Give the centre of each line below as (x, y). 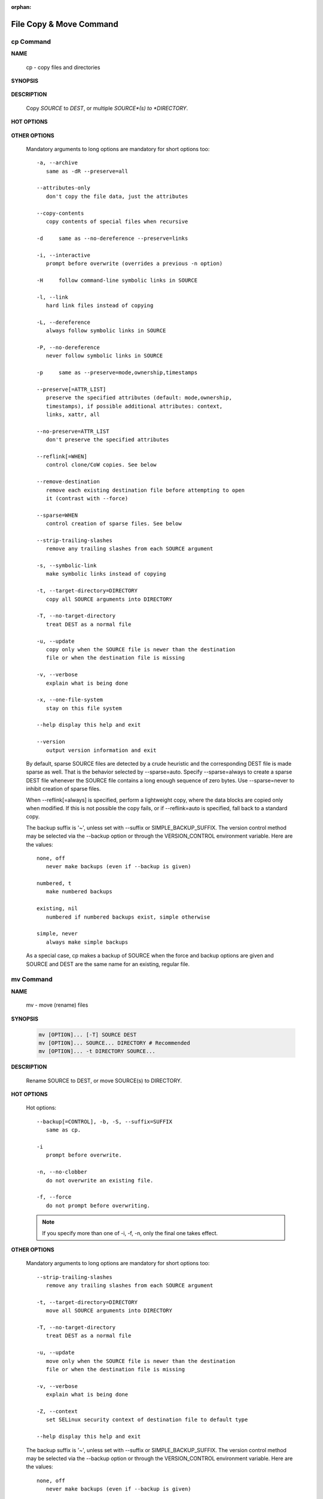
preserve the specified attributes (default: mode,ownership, (139, 398)
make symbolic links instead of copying (106, 574)
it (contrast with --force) (87, 498)
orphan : (21, 7)
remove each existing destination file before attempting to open (145, 490)
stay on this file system (84, 708)
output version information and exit (101, 750)
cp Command (31, 41)
